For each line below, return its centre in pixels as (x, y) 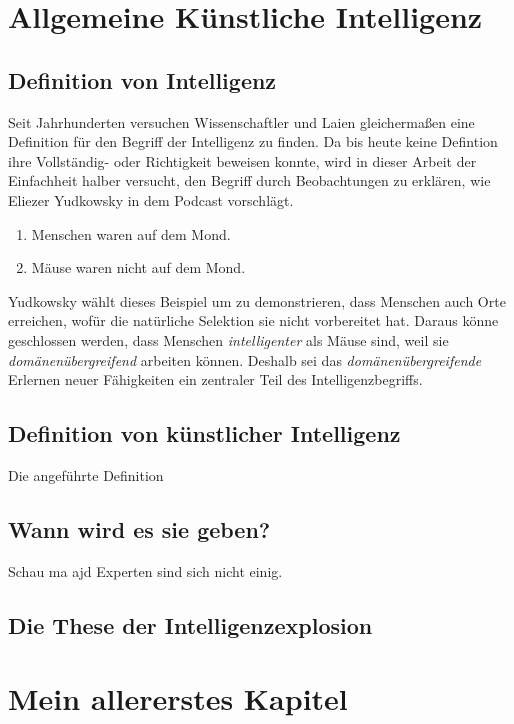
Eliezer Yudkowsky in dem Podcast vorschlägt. (151, 199)
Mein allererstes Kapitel (178, 698)
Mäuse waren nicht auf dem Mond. (138, 267)
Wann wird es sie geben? (139, 528)
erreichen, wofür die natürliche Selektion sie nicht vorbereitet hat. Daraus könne (253, 320)
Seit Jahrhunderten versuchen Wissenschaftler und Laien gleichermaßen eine (241, 121)
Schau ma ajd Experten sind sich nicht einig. (145, 570)
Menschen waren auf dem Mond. (131, 233)
